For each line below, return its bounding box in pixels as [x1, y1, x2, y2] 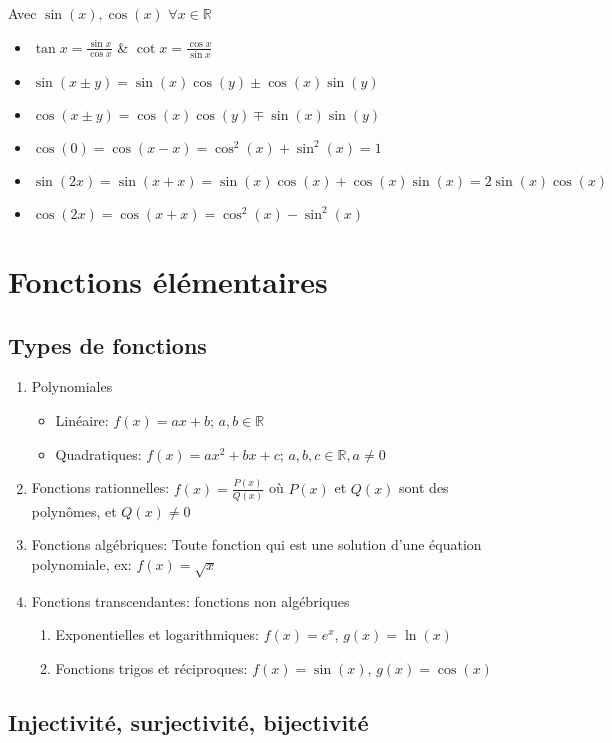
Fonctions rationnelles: [31, 477, 170, 498]
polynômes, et [31, 500, 117, 521]
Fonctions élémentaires [8, 261, 328, 302]
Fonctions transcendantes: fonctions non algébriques [31, 590, 350, 611]
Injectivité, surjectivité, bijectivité [8, 707, 369, 738]
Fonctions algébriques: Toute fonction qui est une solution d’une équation [31, 534, 482, 555]
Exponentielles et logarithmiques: [55, 624, 259, 645]
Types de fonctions [8, 329, 207, 360]
